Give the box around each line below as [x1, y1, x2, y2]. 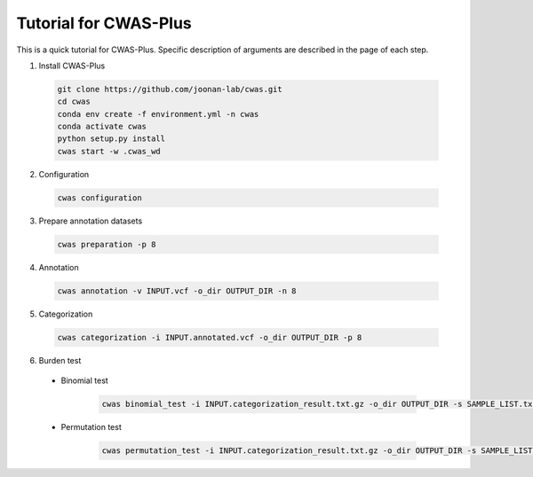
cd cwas [57, 97, 91, 106]
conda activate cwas [57, 121, 147, 132]
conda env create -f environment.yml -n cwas [57, 109, 259, 119]
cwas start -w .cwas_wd [57, 146, 162, 156]
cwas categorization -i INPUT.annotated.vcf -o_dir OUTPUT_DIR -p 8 [57, 332, 362, 342]
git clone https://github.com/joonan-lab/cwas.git [57, 84, 283, 94]
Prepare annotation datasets [38, 215, 143, 226]
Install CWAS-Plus [38, 60, 106, 71]
